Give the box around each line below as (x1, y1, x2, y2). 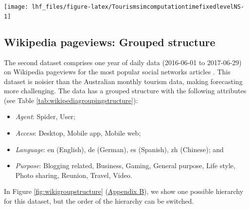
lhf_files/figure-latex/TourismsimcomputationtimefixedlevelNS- (32, 3, 244, 10)
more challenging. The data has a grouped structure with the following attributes (4, 86, 247, 96)
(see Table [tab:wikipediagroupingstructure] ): (4, 95, 138, 105)
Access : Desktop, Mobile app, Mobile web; (15, 128, 141, 138)
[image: (4, 3, 29, 10)
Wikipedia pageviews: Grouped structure (4, 34, 215, 49)
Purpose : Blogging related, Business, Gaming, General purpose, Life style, (15, 160, 235, 171)
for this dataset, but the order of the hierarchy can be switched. (4, 196, 194, 206)
